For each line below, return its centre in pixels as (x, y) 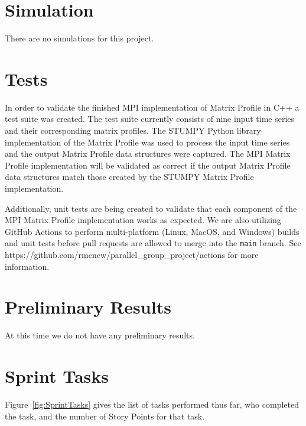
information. (27, 266)
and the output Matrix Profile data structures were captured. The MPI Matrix (148, 154)
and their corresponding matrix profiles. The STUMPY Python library (133, 130)
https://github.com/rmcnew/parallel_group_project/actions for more (132, 255)
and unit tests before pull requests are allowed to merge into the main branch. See (153, 243)
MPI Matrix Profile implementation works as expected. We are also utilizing (143, 220)
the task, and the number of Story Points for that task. (105, 416)
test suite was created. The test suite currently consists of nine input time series (150, 119)
